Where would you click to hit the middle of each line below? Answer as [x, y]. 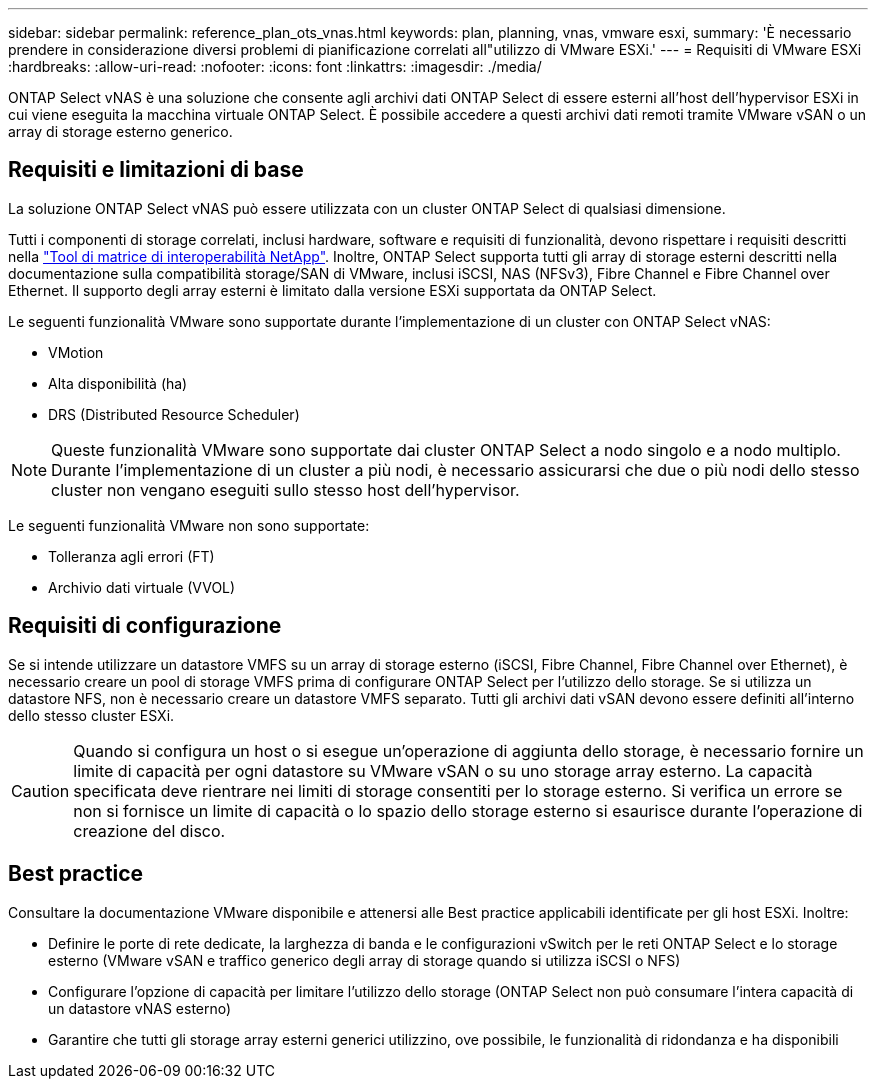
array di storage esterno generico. [120, 131]
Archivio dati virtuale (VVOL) [142, 587]
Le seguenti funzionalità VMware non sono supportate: [189, 525]
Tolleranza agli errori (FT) [131, 556]
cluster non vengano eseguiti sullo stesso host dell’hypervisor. [285, 489]
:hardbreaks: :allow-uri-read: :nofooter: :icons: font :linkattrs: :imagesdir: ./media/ [275, 66]
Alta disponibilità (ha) [118, 383]
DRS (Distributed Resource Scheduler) [174, 414]
